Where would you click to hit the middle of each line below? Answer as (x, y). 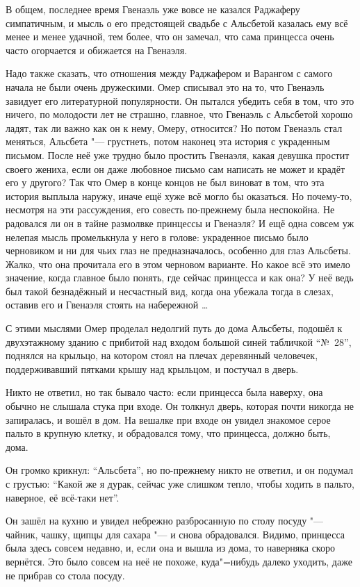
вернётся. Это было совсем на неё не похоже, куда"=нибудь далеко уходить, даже (179, 561)
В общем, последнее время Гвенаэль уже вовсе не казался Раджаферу (153, 9)
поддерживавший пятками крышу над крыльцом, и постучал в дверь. (152, 369)
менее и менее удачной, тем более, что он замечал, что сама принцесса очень (170, 36)
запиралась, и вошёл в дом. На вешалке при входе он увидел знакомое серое (168, 419)
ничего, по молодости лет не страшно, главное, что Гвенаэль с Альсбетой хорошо (179, 114)
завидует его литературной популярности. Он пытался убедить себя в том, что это (180, 100)
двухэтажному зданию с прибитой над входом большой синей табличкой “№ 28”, (179, 341)
